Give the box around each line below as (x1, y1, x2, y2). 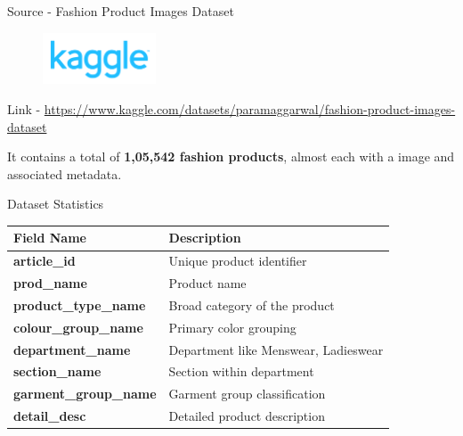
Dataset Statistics (7, 194, 104, 213)
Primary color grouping (168, 317, 296, 336)
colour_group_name (13, 317, 143, 336)
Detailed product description (168, 407, 325, 425)
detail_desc (13, 407, 86, 425)
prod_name (13, 274, 87, 292)
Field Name (13, 228, 86, 247)
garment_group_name (13, 384, 157, 403)
